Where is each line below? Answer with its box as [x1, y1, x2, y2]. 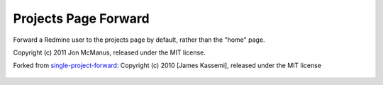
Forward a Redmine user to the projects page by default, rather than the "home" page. [13, 35, 265, 44]
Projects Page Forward [13, 11, 150, 26]
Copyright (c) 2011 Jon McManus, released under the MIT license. [13, 48, 206, 57]
